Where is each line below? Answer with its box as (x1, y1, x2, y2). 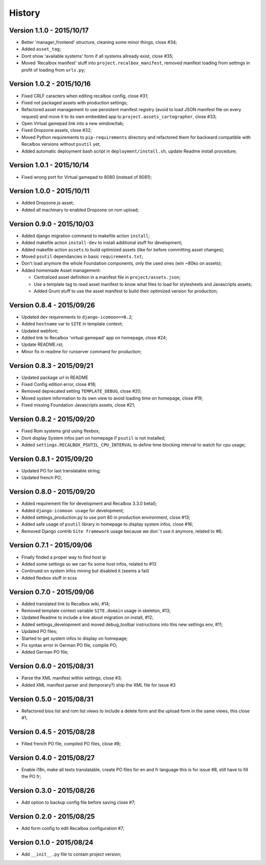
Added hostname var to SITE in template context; (21, 321, 123, 327)
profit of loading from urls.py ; (21, 67, 86, 73)
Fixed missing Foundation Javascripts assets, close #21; (21, 402, 135, 408)
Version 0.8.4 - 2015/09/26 (9, 301, 96, 309)
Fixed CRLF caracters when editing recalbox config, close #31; (21, 93, 149, 99)
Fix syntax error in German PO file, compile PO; (21, 642, 118, 648)
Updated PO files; (21, 628, 58, 634)
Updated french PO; (21, 475, 63, 481)
